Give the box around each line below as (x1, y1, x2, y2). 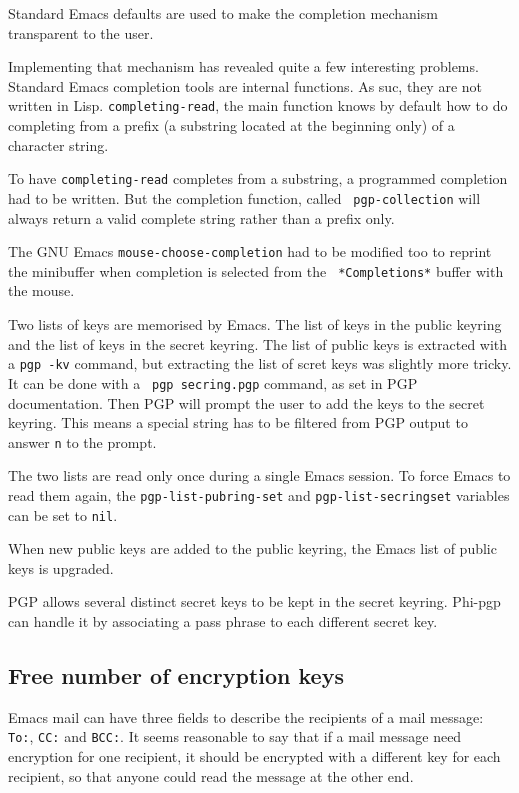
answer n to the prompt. (8, 431, 157, 452)
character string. (8, 134, 109, 155)
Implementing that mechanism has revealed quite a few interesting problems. (8, 56, 479, 77)
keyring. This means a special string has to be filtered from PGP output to (8, 412, 468, 433)
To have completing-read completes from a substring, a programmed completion (8, 168, 508, 189)
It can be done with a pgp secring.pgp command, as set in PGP (8, 372, 418, 393)
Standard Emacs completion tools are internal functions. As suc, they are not (8, 75, 483, 96)
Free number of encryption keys (8, 660, 344, 691)
